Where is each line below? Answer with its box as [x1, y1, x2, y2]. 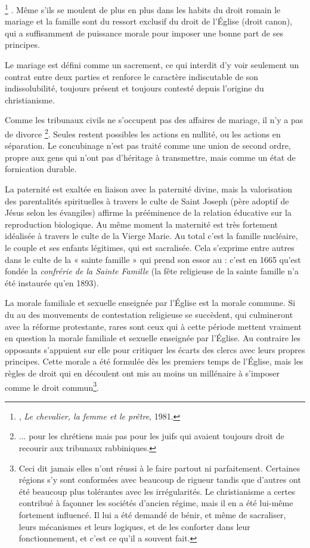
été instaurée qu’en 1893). [5, 276, 99, 289]
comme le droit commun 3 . [5, 379, 99, 393]
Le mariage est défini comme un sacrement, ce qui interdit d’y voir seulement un [5, 59, 299, 71]
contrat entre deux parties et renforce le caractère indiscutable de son [5, 70, 259, 82]
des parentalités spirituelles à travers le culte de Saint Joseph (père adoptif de [5, 194, 289, 207]
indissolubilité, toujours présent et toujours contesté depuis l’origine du [5, 82, 264, 94]
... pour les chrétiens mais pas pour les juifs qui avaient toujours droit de [18, 430, 284, 442]
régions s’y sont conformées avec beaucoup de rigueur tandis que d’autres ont [18, 473, 301, 486]
